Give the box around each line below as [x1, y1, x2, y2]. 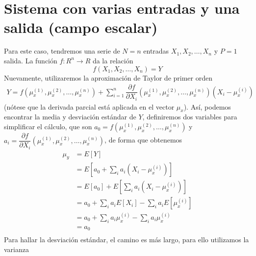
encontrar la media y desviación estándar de [4, 112, 136, 122]
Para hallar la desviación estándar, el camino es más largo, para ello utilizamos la [4, 234, 249, 245]
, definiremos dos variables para [142, 112, 237, 122]
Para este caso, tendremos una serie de [4, 46, 120, 56]
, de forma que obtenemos [104, 135, 182, 145]
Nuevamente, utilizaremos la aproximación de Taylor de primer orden [4, 72, 212, 83]
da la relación [92, 55, 133, 65]
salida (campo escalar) [4, 17, 158, 37]
